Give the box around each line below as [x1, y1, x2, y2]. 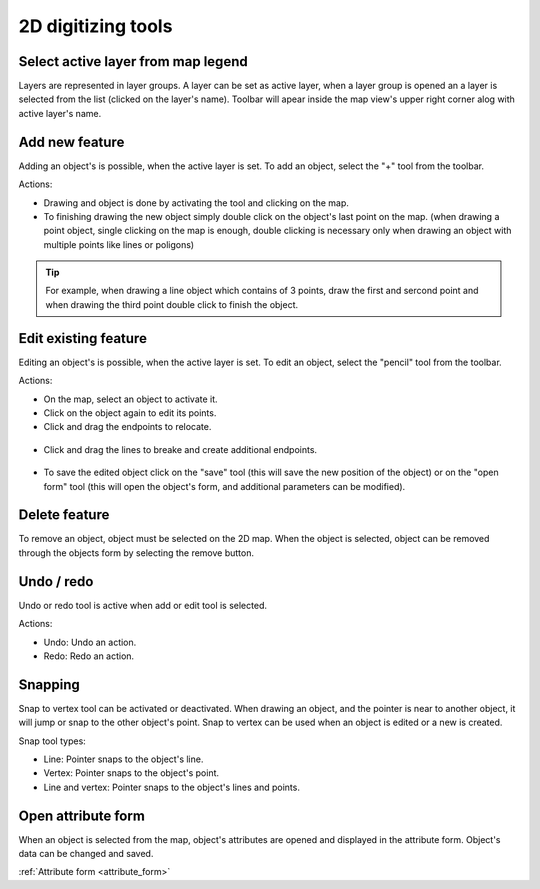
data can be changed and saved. [18, 848, 154, 860]
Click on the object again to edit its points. [43, 406, 217, 419]
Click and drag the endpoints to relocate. [43, 421, 212, 433]
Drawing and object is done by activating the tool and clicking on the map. [43, 196, 350, 209]
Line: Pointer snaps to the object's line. [43, 753, 204, 765]
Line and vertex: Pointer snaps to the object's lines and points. [43, 781, 300, 793]
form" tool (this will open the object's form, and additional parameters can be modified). [43, 480, 406, 492]
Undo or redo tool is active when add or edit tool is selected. [18, 599, 267, 611]
